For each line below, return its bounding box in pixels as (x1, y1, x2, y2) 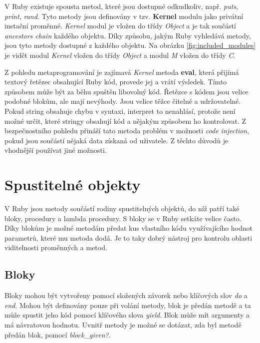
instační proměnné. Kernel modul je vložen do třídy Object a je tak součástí (4, 20, 236, 31)
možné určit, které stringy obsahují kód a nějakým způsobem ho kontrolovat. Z (4, 115, 247, 126)
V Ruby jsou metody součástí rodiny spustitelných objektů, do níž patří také (4, 203, 240, 214)
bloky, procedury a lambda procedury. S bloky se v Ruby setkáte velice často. (4, 213, 242, 223)
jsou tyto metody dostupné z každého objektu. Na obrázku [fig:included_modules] (4, 40, 256, 50)
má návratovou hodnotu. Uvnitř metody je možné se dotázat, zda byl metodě (4, 319, 242, 330)
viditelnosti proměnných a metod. (4, 242, 107, 253)
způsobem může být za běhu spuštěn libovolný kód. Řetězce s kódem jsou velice (4, 86, 249, 96)
